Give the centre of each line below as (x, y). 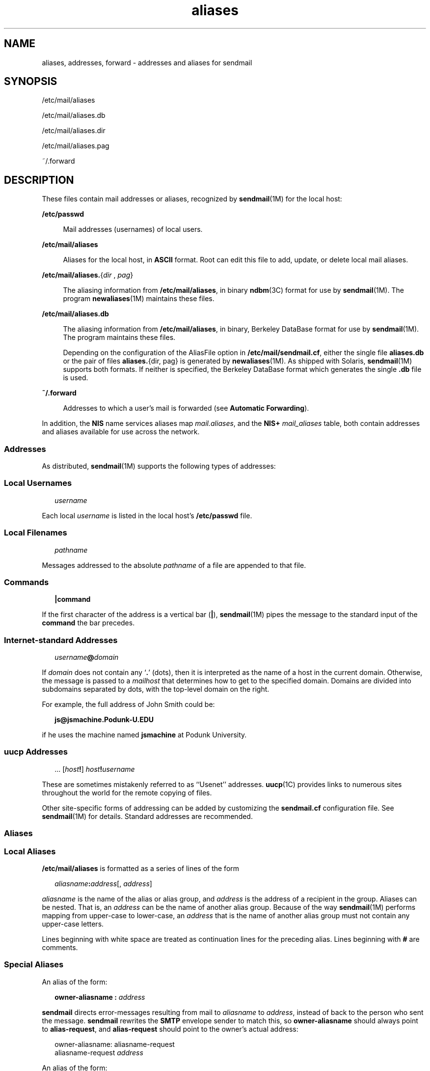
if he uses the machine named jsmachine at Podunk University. (144, 735)
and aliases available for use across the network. (121, 432)
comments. (60, 947)
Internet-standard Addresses (61, 640)
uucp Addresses (36, 752)
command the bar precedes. (88, 623)
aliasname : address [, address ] (103, 883)
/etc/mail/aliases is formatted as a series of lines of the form (141, 868)
